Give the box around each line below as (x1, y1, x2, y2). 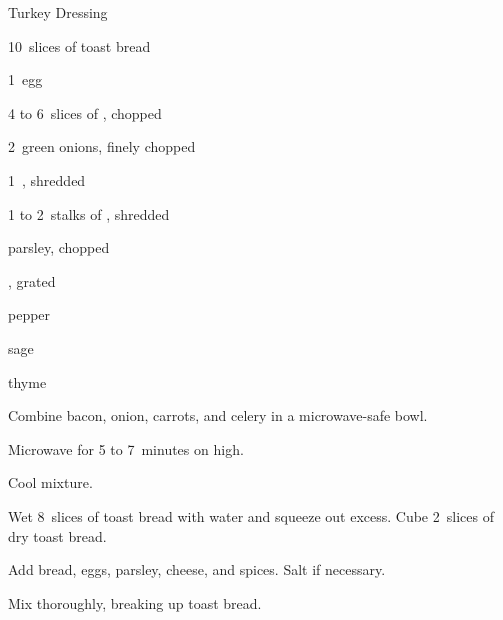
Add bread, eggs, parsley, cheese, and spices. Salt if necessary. (8, 559, 386, 580)
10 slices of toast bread (8, 35, 151, 56)
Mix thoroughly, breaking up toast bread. (8, 592, 262, 613)
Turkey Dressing (8, 2, 108, 22)
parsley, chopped (8, 237, 110, 258)
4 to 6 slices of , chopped (8, 102, 162, 123)
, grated (8, 270, 56, 291)
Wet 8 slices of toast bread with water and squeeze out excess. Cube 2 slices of (8, 505, 494, 526)
